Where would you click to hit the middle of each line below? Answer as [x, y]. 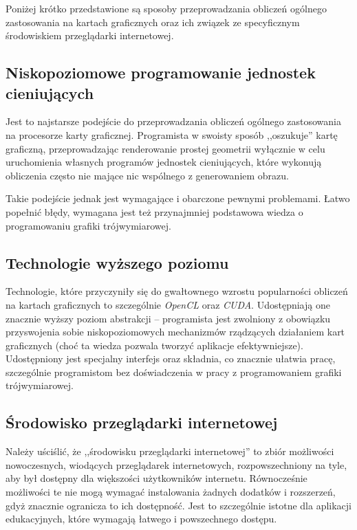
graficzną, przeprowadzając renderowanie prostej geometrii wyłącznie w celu [165, 148]
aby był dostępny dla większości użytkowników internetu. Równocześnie [156, 478]
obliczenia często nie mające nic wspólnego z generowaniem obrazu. [148, 175]
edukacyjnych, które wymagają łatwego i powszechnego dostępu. [141, 519]
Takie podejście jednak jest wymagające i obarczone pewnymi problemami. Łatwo [178, 198]
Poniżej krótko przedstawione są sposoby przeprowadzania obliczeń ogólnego [166, 8]
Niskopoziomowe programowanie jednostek [161, 73]
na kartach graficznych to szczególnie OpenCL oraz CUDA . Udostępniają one [168, 304]
